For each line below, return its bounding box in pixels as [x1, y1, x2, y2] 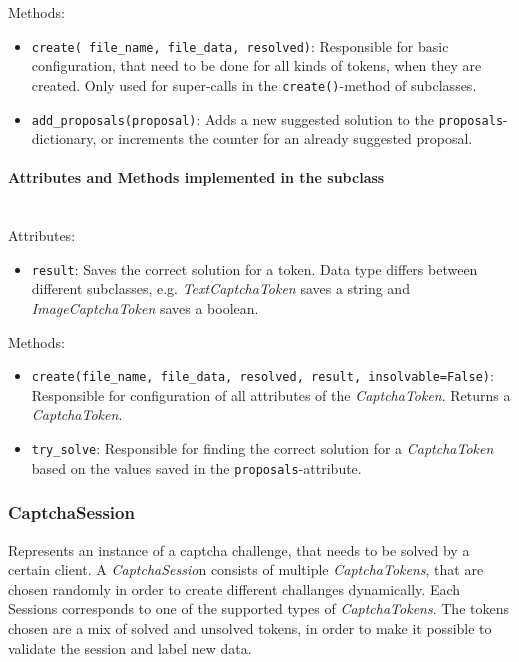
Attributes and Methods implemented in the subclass [8, 167, 385, 188]
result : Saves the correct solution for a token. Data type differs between [31, 258, 478, 279]
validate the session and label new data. [8, 637, 252, 658]
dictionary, [31, 128, 97, 149]
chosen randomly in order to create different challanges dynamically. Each [8, 578, 461, 599]
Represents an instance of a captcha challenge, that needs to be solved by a [8, 539, 470, 560]
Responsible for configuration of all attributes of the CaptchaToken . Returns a [31, 384, 511, 405]
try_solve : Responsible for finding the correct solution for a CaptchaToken [31, 438, 494, 459]
